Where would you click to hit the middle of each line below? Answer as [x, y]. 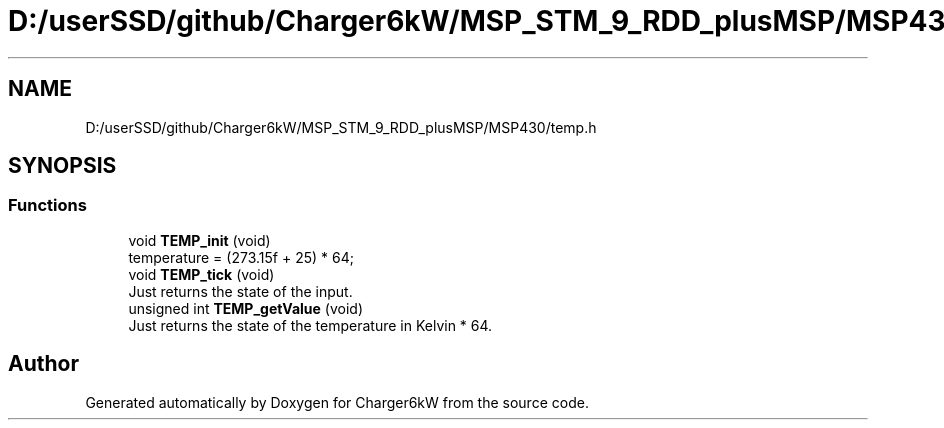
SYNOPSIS [62, 166]
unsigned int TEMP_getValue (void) [246, 308]
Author [43, 364]
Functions [47, 205]
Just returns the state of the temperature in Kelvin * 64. [310, 325]
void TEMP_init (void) [199, 240]
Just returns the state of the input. [240, 291]
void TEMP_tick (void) [201, 274]
